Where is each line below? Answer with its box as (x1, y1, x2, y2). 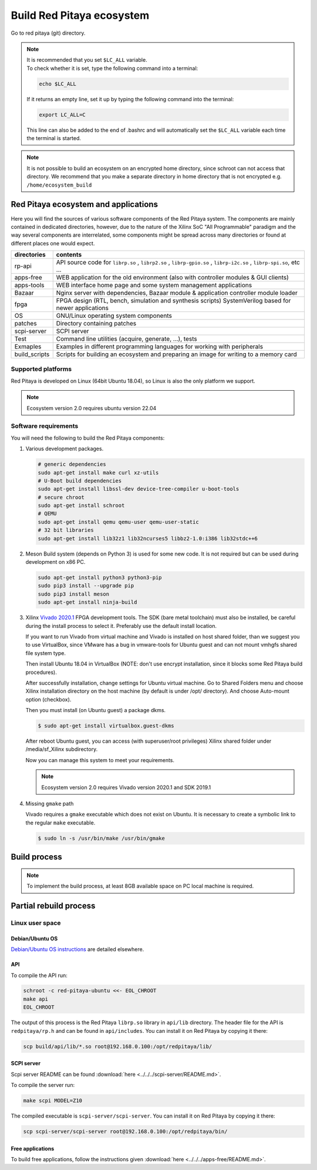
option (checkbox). (25, 696, 72, 703)
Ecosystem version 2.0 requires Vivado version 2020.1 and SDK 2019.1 (41, 783, 211, 791)
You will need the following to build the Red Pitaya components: (11, 434, 165, 441)
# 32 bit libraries (38, 527, 94, 534)
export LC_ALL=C (39, 111, 86, 118)
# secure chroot (38, 494, 85, 500)
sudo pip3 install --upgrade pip (38, 583, 134, 589)
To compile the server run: (11, 1082, 75, 1088)
